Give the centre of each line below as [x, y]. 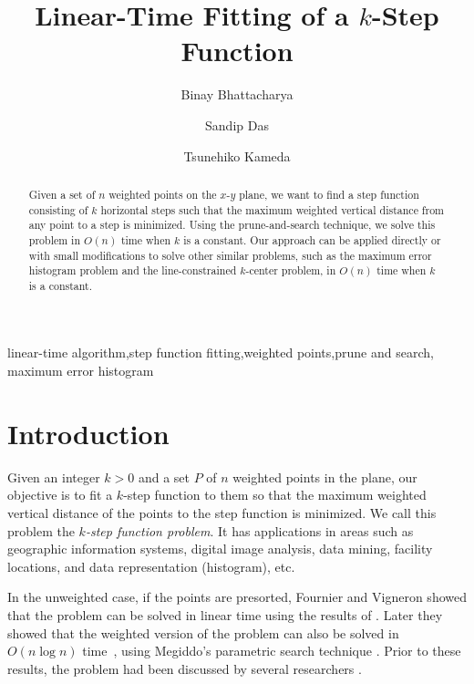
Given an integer [54, 477]
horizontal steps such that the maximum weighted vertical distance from [273, 209]
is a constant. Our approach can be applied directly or [312, 239]
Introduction [88, 433]
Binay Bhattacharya [237, 94]
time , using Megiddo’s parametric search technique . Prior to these [272, 651]
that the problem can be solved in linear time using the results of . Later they [225, 614]
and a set [164, 477]
